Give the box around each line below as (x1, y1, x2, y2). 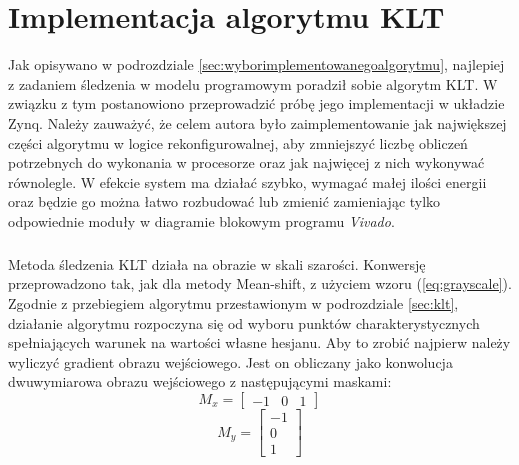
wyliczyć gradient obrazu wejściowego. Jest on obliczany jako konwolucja (8, 351, 453, 372)
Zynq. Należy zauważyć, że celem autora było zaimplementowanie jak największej (8, 112, 507, 133)
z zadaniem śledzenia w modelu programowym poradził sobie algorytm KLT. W (8, 73, 498, 94)
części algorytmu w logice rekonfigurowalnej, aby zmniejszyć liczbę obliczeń (8, 132, 468, 153)
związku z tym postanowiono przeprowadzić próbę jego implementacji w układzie (8, 93, 505, 114)
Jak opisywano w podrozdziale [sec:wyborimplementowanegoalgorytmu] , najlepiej (8, 54, 505, 75)
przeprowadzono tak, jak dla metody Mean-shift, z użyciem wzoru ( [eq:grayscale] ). (8, 273, 512, 294)
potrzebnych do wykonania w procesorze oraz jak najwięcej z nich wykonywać (8, 152, 485, 173)
